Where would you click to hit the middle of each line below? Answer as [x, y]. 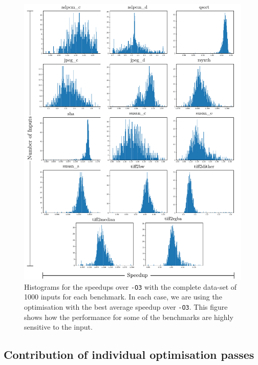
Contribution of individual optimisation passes [129, 355]
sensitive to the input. [58, 327]
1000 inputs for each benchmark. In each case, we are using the [123, 297]
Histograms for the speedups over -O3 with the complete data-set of [131, 286]
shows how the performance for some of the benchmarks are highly [129, 317]
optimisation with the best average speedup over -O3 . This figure [126, 306]
